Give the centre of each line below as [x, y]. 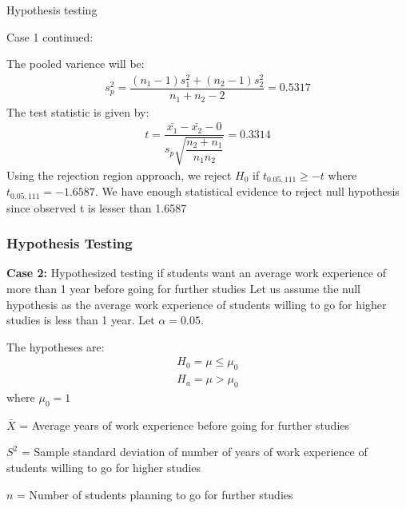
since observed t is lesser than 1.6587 [97, 207]
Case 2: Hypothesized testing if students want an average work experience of [196, 273]
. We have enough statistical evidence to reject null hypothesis [247, 191]
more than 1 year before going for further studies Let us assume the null [183, 288]
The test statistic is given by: [78, 111]
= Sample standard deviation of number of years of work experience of [194, 452]
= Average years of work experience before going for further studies [185, 425]
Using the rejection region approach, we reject [119, 175]
